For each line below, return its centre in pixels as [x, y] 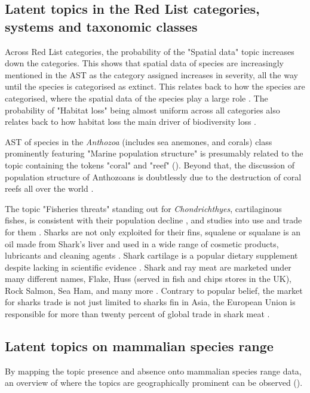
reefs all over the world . [49, 188]
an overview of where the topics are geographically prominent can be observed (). [154, 383]
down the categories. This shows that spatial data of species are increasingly [144, 63]
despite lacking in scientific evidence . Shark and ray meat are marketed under [148, 267]
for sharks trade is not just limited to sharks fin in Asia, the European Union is [150, 302]
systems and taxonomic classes [101, 26]
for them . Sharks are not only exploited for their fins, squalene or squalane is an [153, 231]
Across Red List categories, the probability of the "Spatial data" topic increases [150, 51]
